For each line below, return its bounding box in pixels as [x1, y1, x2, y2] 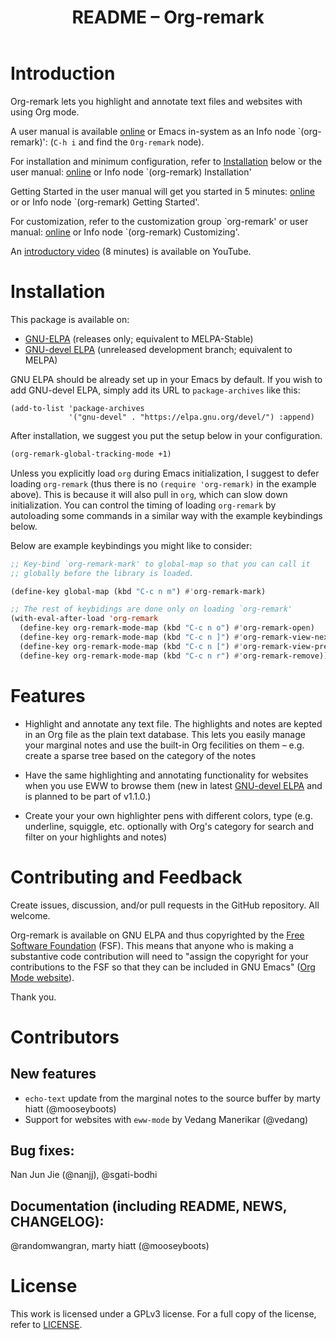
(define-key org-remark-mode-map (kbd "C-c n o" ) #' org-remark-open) [19, 623, 315, 633]
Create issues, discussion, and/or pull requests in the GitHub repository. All [10, 899, 320, 911]
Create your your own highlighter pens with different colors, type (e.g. [24, 809, 313, 821]
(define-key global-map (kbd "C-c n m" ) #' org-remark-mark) [10, 586, 267, 596]
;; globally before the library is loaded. [10, 568, 195, 578]
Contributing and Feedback [10, 866, 243, 888]
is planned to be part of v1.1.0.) [24, 790, 152, 802]
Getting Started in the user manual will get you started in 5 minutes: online [10, 185, 315, 197]
